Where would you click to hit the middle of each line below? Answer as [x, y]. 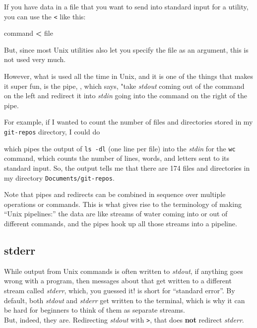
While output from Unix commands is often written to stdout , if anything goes [124, 271]
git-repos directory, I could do [52, 131]
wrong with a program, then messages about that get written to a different [118, 281]
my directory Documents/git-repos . [59, 177]
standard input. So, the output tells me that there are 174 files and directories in [127, 167]
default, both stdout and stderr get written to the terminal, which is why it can [125, 300]
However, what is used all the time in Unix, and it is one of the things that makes [129, 76]
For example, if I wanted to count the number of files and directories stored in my [128, 122]
